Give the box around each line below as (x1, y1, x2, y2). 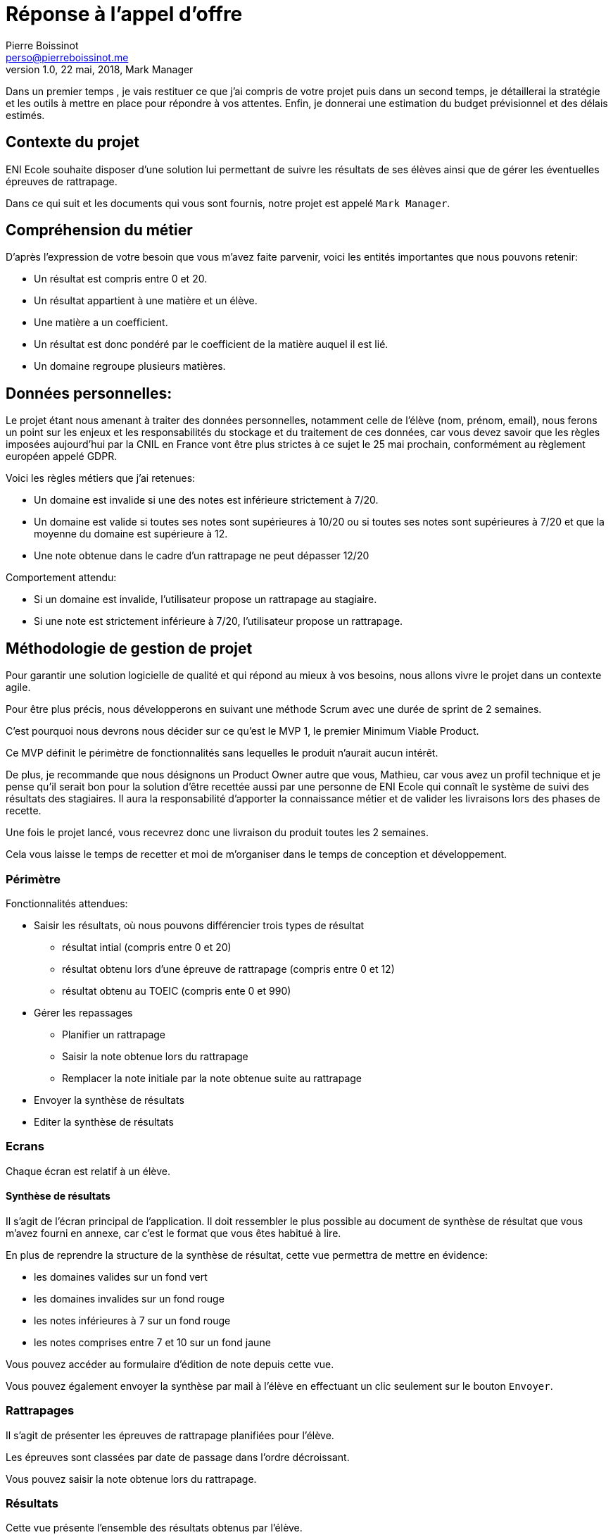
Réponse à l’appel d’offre (6, 2, 243, 26)
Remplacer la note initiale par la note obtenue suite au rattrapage (62, 1071, 362, 1084)
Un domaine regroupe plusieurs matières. (34, 360, 226, 373)
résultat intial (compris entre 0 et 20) (62, 940, 232, 953)
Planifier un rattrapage (62, 1028, 166, 1040)
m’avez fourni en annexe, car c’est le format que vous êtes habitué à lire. (6, 1226, 341, 1239)
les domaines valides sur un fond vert (34, 1270, 208, 1283)
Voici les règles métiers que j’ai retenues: (6, 472, 196, 485)
